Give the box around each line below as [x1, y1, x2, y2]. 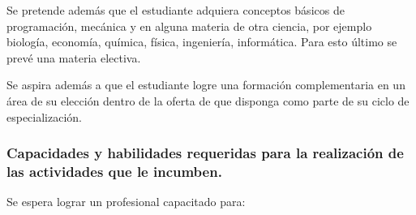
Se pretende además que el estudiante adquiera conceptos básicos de [6, 2, 345, 18]
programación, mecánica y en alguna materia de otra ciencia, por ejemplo [6, 17, 372, 34]
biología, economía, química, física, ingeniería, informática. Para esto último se [6, 33, 397, 50]
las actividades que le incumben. [6, 161, 222, 181]
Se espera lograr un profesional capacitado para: [6, 193, 246, 210]
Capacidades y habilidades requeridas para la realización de [6, 143, 404, 163]
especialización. [6, 108, 83, 125]
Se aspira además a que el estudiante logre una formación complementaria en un [6, 76, 405, 93]
